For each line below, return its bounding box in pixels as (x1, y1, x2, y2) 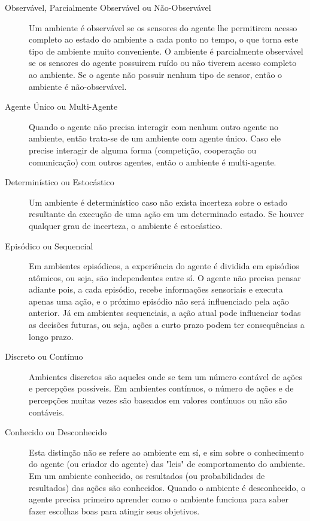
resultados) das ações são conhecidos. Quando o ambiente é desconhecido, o (29, 481, 306, 493)
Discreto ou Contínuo (5, 350, 83, 363)
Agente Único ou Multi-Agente (5, 100, 118, 113)
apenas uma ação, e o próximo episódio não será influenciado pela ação (29, 294, 289, 307)
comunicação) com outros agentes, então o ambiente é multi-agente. (29, 155, 276, 168)
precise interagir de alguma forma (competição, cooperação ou (29, 143, 257, 156)
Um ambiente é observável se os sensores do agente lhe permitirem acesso (29, 21, 297, 34)
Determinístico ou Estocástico (5, 176, 114, 188)
